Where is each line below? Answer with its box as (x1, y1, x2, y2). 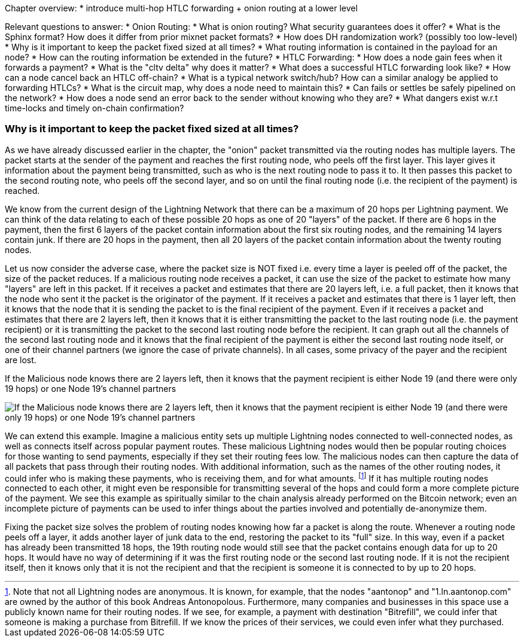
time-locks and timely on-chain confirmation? (5, 103, 184, 113)
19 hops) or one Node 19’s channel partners (5, 383, 176, 394)
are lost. (5, 354, 36, 365)
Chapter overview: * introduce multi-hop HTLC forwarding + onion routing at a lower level (5, 3, 358, 13)
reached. (5, 185, 40, 196)
